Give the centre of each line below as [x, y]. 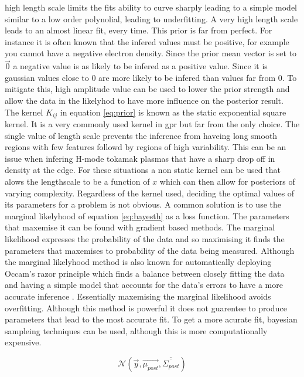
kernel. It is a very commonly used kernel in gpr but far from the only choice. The [152, 124]
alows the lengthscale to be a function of [77, 181]
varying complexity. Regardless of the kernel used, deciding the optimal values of [150, 193]
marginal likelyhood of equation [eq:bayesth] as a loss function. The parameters [147, 215]
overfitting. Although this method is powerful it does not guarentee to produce [146, 308]
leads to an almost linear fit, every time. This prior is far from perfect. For [139, 30]
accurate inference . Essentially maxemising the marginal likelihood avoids [138, 296]
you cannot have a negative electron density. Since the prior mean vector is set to [151, 53]
